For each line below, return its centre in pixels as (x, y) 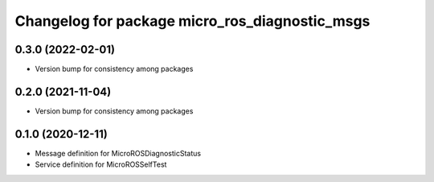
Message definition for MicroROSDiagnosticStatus (118, 153)
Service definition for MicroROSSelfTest (101, 164)
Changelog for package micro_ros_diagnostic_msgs (192, 21)
